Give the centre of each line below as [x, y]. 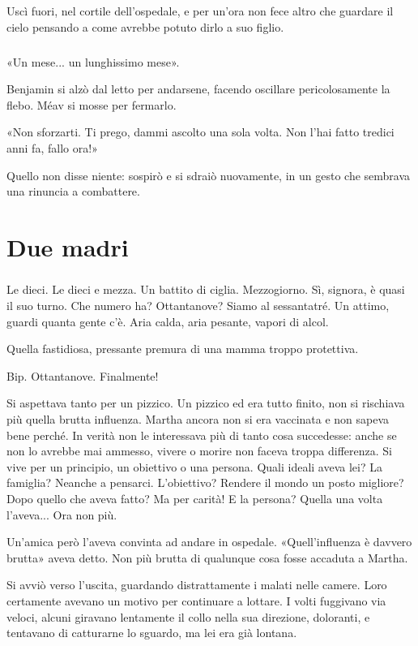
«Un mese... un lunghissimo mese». [93, 61]
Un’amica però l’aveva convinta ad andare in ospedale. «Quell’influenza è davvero [209, 542]
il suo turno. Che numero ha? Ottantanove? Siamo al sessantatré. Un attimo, [198, 306]
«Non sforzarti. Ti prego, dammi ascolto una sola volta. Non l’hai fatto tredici [200, 132]
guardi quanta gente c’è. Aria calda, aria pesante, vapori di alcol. [168, 321]
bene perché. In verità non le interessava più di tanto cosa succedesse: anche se [202, 435]
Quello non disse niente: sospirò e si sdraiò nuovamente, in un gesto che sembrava [209, 175]
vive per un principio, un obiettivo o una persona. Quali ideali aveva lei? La [194, 466]
